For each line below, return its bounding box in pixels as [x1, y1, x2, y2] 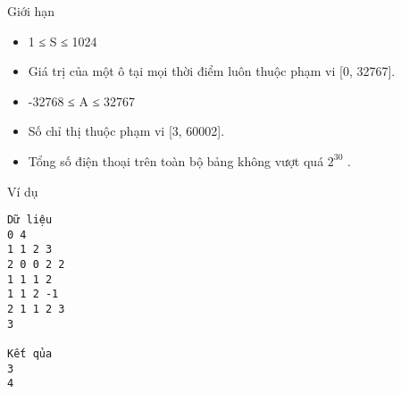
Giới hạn [7, 2, 55, 20]
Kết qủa [7, 348, 53, 361]
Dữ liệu [7, 214, 53, 227]
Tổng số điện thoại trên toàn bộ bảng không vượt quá [28, 151, 324, 170]
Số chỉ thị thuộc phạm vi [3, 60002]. [28, 122, 225, 140]
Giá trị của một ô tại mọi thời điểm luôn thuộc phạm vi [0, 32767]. [28, 62, 396, 80]
